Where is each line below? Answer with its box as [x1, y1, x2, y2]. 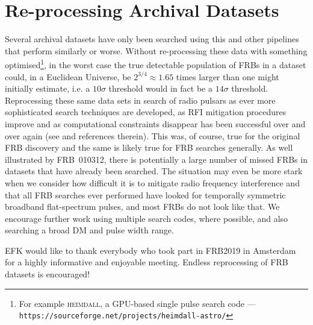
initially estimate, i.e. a [5, 82, 90, 95]
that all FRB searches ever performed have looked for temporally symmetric [5, 188, 286, 201]
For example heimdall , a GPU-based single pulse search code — [19, 297, 256, 309]
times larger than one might [176, 70, 279, 83]
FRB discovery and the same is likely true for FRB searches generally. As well [5, 141, 293, 154]
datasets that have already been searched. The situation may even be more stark [5, 165, 303, 177]
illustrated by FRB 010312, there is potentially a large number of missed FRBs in [5, 153, 308, 165]
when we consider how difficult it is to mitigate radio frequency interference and [5, 176, 300, 189]
